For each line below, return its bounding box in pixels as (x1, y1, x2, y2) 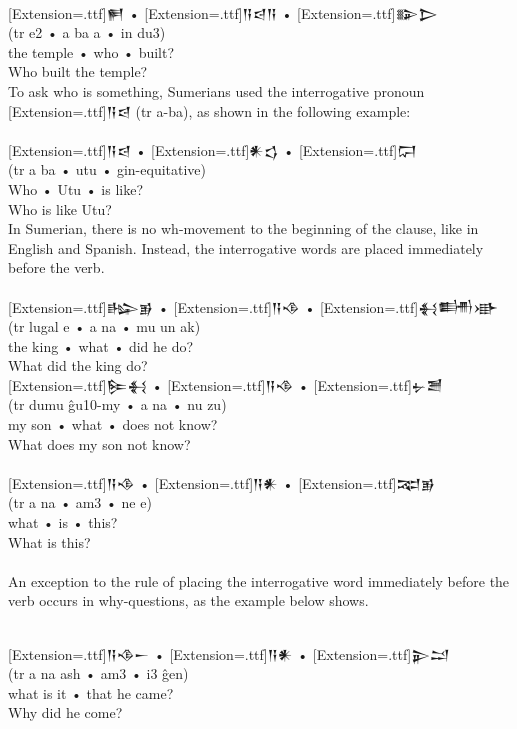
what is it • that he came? (8, 682, 174, 703)
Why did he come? (8, 702, 123, 723)
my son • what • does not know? (8, 414, 218, 435)
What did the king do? (8, 355, 148, 376)
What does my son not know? (8, 433, 191, 454)
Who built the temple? (8, 61, 148, 82)
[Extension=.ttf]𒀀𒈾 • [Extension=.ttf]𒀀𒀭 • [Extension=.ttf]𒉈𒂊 (8, 472, 436, 493)
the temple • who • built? (8, 41, 175, 62)
